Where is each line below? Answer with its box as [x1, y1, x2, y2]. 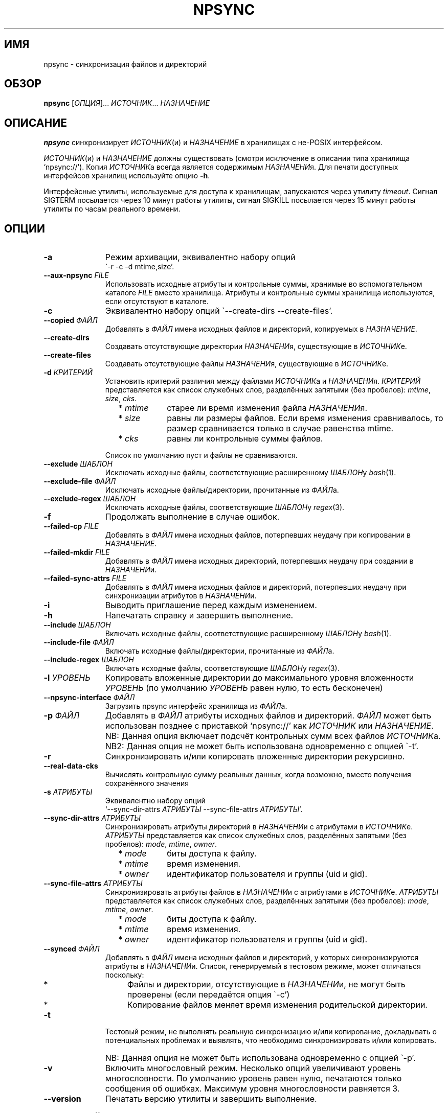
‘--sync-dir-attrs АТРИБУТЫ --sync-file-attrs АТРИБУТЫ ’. [105, 805, 303, 814]
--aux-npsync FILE [43, 271, 109, 280]
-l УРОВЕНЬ [43, 673, 91, 683]
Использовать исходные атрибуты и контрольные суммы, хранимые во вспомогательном [105, 280, 422, 289]
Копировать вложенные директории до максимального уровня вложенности [105, 673, 414, 683]
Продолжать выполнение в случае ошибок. [105, 512, 280, 522]
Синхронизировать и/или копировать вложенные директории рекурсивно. [105, 751, 405, 762]
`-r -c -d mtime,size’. [105, 262, 174, 271]
